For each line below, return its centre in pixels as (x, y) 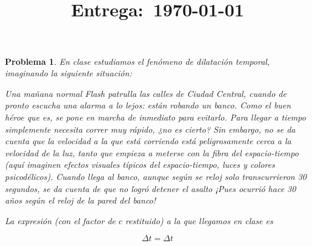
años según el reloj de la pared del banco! (81, 200)
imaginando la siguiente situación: (68, 73)
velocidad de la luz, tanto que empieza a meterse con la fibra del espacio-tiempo (152, 152)
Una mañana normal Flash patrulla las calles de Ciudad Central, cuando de (146, 93)
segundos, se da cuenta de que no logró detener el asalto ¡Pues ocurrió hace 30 (151, 188)
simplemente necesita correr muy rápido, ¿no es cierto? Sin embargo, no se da (150, 129)
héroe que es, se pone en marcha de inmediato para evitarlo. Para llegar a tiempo (155, 117)
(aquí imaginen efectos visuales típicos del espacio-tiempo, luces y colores (140, 165)
